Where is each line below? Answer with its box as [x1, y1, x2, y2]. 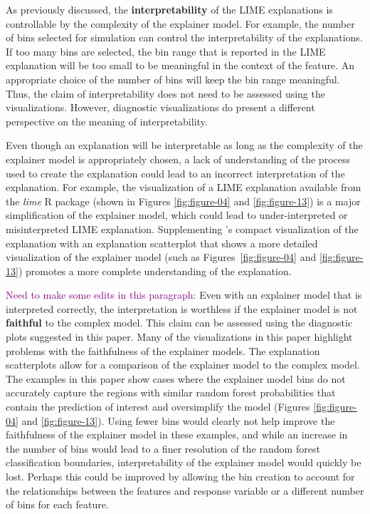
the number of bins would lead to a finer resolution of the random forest [6, 441, 320, 456]
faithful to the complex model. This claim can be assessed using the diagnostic [6, 315, 353, 330]
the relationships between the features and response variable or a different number [6, 483, 364, 498]
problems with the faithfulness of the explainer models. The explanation [6, 343, 320, 358]
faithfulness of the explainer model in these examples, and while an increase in [6, 427, 348, 442]
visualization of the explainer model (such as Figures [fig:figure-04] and [6, 250, 317, 264]
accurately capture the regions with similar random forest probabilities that [6, 385, 336, 400]
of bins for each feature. [6, 497, 109, 512]
